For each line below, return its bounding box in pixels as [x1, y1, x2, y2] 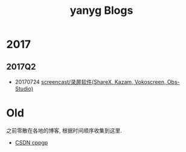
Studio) [14, 85, 34, 92]
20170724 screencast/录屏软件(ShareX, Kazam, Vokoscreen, [14, 78, 166, 85]
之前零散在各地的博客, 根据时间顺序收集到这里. [6, 127, 123, 134]
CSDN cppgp [14, 139, 48, 146]
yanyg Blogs [69, 4, 133, 17]
